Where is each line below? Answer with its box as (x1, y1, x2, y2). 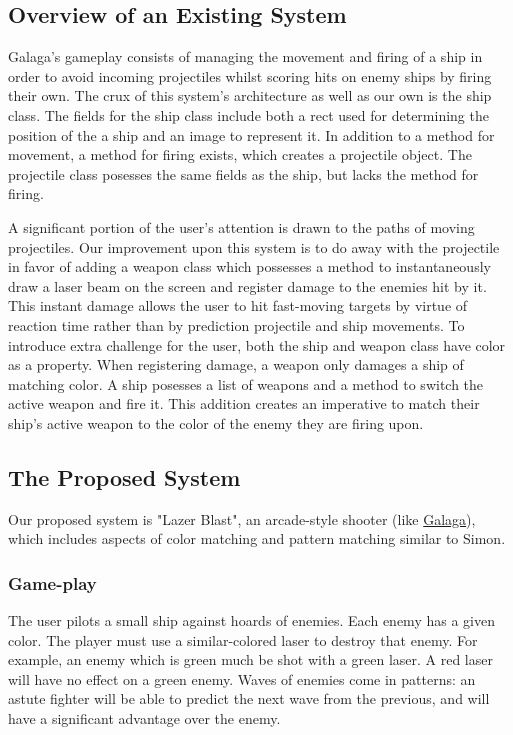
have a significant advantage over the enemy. (8, 708, 281, 729)
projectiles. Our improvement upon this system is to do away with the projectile (8, 236, 500, 257)
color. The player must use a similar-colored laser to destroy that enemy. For (8, 629, 478, 650)
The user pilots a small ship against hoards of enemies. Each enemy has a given (8, 610, 495, 631)
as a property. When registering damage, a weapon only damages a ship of (8, 354, 464, 375)
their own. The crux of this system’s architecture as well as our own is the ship (8, 85, 492, 106)
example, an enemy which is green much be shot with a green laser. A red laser (8, 649, 493, 670)
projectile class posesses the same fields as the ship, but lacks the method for (8, 163, 479, 184)
